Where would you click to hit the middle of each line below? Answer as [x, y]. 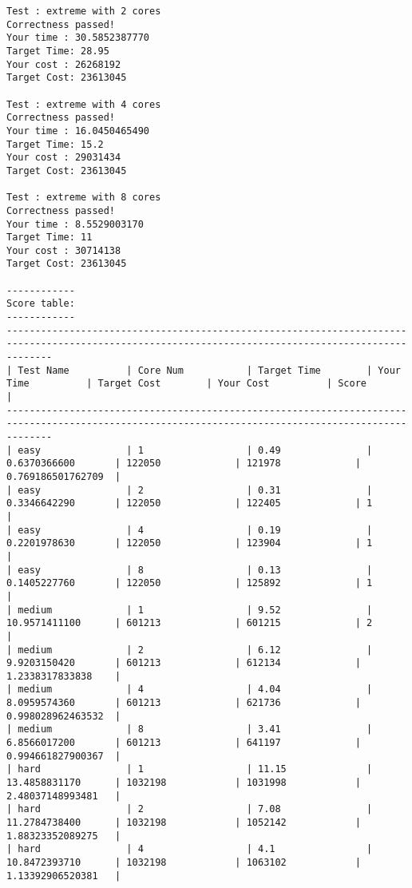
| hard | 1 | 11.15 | [190, 769]
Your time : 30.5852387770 [78, 38]
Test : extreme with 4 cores [84, 104]
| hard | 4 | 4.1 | [190, 849]
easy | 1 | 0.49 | [195, 450]
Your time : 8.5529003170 [75, 224]
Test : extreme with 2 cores [84, 11]
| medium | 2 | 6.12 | [190, 650]
